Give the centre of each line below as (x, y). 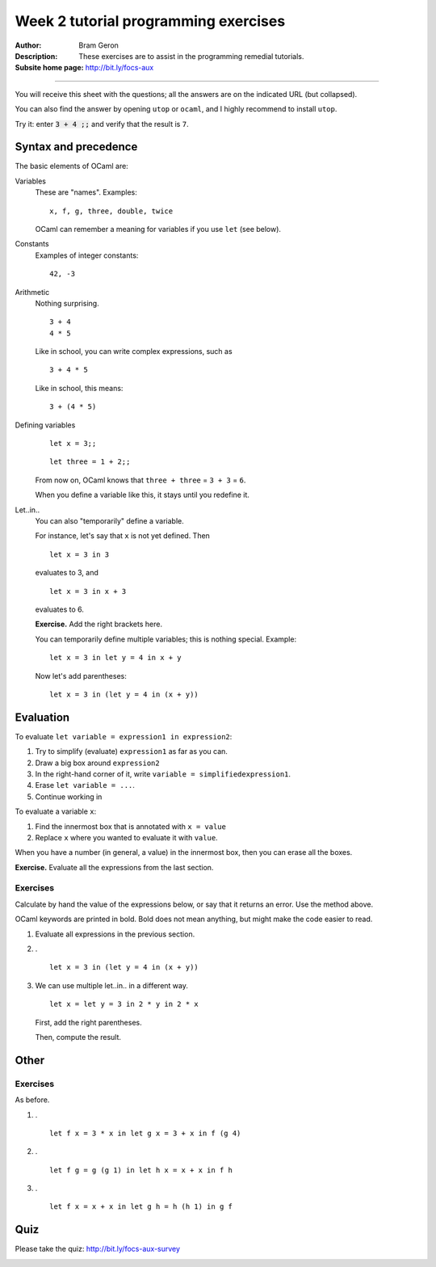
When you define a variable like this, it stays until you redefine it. (143, 495)
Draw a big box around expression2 (98, 763)
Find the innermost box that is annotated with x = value (130, 826)
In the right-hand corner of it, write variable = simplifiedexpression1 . (163, 774)
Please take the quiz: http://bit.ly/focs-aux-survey (98, 1249)
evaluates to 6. (60, 609)
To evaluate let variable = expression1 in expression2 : (124, 736)
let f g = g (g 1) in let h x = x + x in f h (141, 1170)
